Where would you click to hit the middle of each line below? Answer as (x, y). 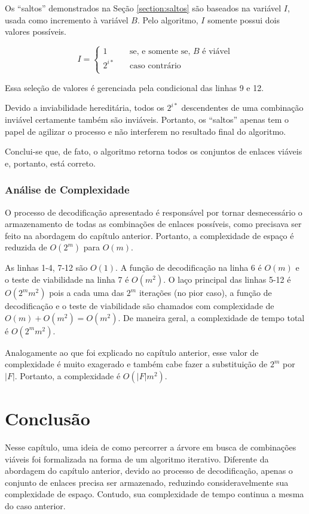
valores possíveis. (36, 31)
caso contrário (155, 66)
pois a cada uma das (87, 293)
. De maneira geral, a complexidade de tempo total (211, 317)
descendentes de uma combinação (242, 108)
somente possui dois (244, 19)
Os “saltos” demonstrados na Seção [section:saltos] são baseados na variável (143, 8)
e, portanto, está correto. (50, 163)
